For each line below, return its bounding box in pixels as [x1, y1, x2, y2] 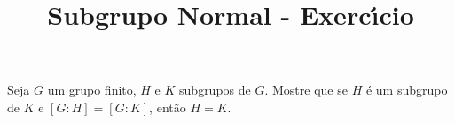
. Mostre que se [264, 81, 348, 99]
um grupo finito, [47, 81, 137, 99]
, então [149, 97, 186, 116]
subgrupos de [179, 81, 251, 99]
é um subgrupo [365, 81, 448, 99]
